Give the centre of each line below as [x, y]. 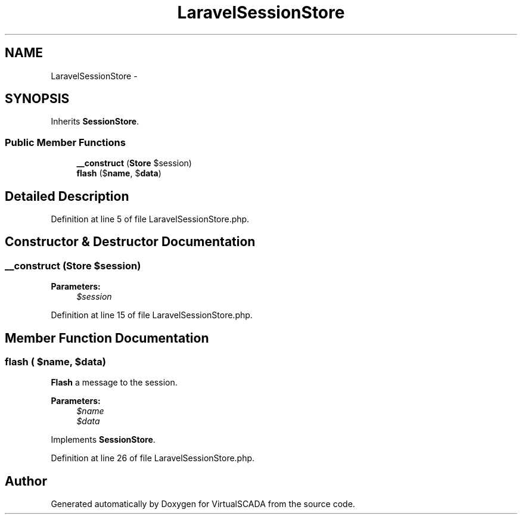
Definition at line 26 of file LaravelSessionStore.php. [153, 458]
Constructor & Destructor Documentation [130, 242]
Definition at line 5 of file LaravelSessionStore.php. [150, 219]
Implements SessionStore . [103, 440]
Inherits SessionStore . [95, 122]
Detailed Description [67, 196]
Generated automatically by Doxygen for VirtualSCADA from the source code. [203, 504]
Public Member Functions [65, 142]
